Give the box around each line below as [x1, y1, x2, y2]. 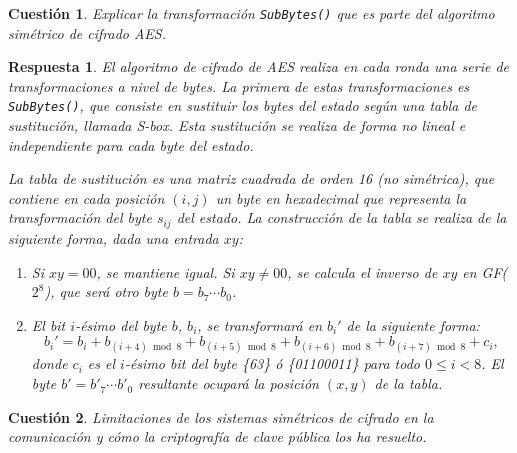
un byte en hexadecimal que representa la [215, 187, 467, 208]
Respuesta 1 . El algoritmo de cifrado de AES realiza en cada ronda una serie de [8, 56, 509, 77]
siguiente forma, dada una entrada [8, 227, 219, 248]
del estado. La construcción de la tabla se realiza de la [176, 207, 507, 228]
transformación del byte [8, 207, 152, 228]
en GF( [462, 261, 508, 282]
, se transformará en [197, 314, 323, 335]
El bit [31, 314, 66, 335]
